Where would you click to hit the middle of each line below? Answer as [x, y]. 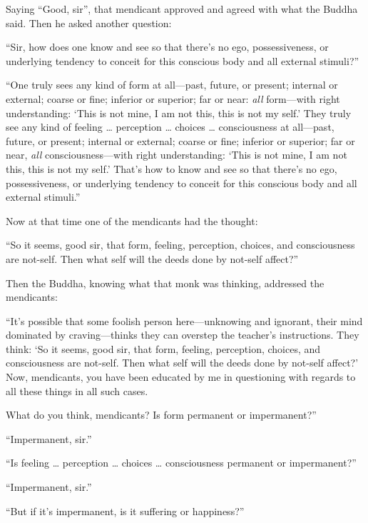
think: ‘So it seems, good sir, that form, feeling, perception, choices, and [163, 348]
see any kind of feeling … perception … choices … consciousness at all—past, [170, 127]
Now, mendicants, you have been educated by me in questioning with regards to [181, 377]
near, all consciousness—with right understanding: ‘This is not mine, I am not [177, 155]
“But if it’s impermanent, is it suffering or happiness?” [125, 510]
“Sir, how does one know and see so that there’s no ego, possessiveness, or [167, 47]
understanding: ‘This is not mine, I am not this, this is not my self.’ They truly [179, 113]
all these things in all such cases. [77, 390]
